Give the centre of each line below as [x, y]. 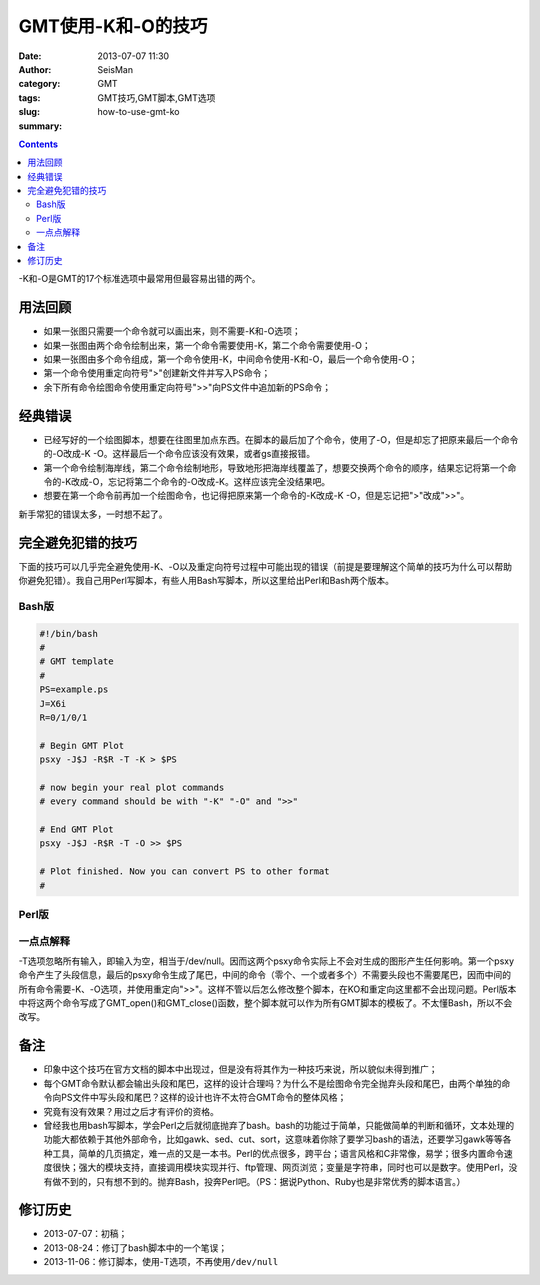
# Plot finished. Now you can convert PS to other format [184, 871]
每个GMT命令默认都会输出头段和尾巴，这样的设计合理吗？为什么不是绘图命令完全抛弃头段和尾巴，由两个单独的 [272, 1083]
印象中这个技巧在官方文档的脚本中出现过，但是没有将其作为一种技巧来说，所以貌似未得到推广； [240, 1069]
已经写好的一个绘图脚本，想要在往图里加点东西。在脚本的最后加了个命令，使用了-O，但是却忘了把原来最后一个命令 [281, 439]
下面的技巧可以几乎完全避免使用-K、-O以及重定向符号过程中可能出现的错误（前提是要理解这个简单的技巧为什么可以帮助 [265, 566]
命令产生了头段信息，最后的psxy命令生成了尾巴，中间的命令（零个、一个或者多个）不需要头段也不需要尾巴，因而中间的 [265, 975]
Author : [35, 69]
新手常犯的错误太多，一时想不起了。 [93, 514]
